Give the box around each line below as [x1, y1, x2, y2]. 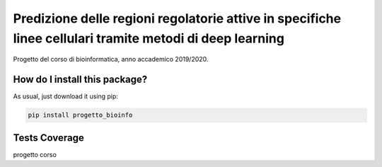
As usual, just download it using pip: [13, 92, 118, 100]
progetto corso [13, 150, 57, 159]
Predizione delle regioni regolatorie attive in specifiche [13, 11, 342, 26]
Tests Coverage [13, 132, 84, 144]
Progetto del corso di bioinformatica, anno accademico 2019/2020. [13, 55, 209, 64]
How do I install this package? [13, 74, 148, 86]
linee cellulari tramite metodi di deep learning [13, 30, 284, 46]
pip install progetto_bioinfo [28, 111, 133, 120]
